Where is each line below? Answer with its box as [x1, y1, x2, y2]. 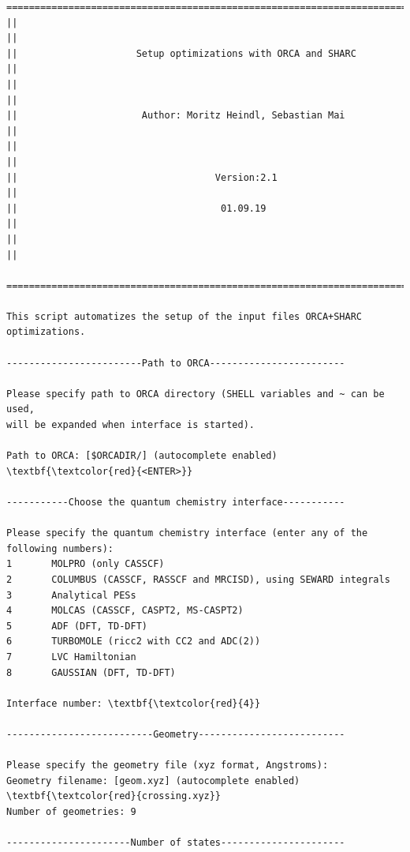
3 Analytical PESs [6, 589, 136, 601]
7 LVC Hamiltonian [6, 651, 136, 662]
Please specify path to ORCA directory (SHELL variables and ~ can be [6, 388, 385, 400]
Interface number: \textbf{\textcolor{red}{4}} [6, 697, 261, 709]
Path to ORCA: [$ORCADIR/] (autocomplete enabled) [6, 450, 278, 462]
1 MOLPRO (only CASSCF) [6, 558, 165, 570]
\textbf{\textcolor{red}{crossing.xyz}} [6, 790, 222, 802]
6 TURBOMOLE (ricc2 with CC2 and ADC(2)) [6, 636, 261, 647]
